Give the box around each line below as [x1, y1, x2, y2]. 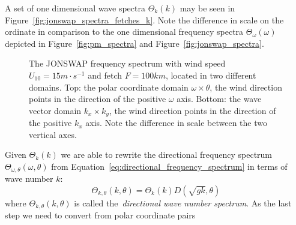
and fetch [88, 68, 122, 81]
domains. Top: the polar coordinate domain [29, 80, 189, 93]
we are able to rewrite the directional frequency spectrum [61, 148, 273, 161]
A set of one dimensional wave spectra [5, 2, 145, 14]
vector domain [29, 104, 82, 116]
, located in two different [165, 68, 256, 81]
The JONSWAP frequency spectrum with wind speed [29, 57, 226, 70]
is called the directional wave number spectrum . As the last [74, 197, 292, 209]
